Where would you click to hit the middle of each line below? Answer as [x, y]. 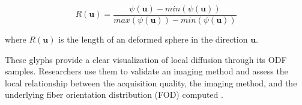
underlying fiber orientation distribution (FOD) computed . [114, 94]
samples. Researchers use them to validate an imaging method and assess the [146, 71]
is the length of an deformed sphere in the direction [153, 39]
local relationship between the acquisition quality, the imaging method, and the [151, 82]
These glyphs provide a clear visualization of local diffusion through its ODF [146, 59]
